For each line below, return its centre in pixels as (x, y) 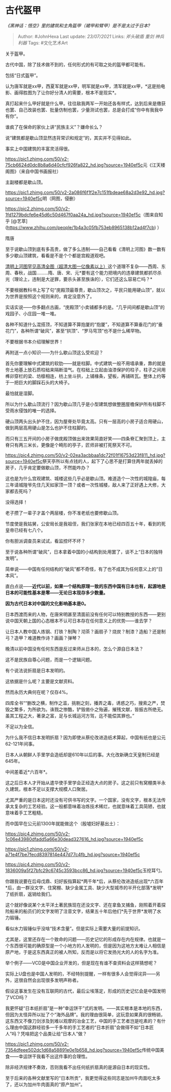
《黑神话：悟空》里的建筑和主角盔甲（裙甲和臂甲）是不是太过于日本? (78, 26)
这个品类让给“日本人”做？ (61, 1033)
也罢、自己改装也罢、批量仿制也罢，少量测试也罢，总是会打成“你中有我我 (82, 110)
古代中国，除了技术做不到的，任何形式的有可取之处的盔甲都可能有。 (77, 64)
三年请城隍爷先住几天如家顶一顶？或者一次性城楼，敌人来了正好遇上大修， (83, 485)
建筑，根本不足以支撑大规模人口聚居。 (50, 789)
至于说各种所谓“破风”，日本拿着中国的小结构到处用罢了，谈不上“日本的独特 (84, 552)
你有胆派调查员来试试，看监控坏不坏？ (45, 541)
